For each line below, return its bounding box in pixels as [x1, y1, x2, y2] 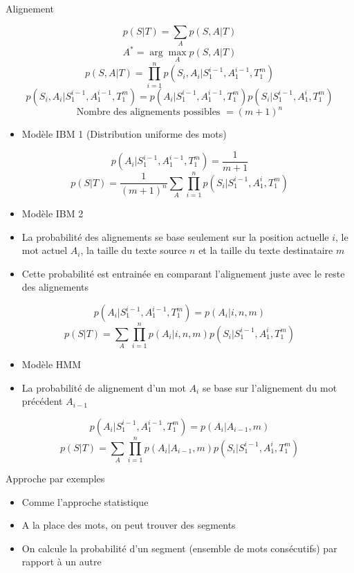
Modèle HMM [21, 357, 81, 372]
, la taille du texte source [80, 243, 187, 257]
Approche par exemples [6, 471, 105, 486]
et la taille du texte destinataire [198, 243, 333, 257]
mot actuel [21, 243, 68, 257]
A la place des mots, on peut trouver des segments [21, 518, 236, 532]
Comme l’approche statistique [21, 494, 149, 509]
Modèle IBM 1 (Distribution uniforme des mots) [21, 127, 227, 141]
